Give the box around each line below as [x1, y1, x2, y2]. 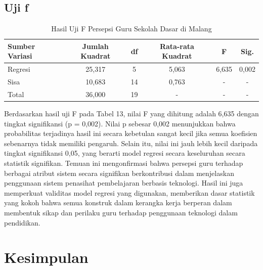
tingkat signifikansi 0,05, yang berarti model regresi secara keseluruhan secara [4, 148, 245, 158]
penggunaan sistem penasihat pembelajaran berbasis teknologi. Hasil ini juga [4, 177, 243, 188]
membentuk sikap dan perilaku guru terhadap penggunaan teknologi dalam [4, 207, 238, 217]
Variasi [8, 51, 32, 61]
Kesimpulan [4, 247, 89, 267]
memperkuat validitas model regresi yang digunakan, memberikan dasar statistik [4, 187, 255, 198]
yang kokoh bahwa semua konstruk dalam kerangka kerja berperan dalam [4, 197, 232, 208]
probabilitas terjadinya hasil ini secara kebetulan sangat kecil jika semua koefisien [4, 128, 257, 139]
